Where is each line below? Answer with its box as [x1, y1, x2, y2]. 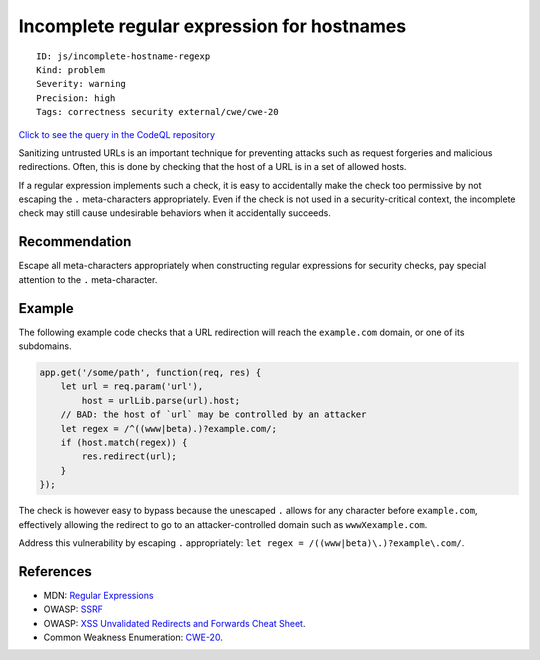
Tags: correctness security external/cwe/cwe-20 [36, 106, 279, 118]
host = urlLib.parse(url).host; [81, 395, 240, 406]
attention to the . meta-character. [18, 273, 158, 285]
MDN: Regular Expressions [43, 589, 154, 601]
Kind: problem [36, 64, 105, 75]
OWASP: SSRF [43, 603, 104, 615]
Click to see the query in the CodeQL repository [18, 128, 215, 140]
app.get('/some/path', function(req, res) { [39, 367, 262, 379]
